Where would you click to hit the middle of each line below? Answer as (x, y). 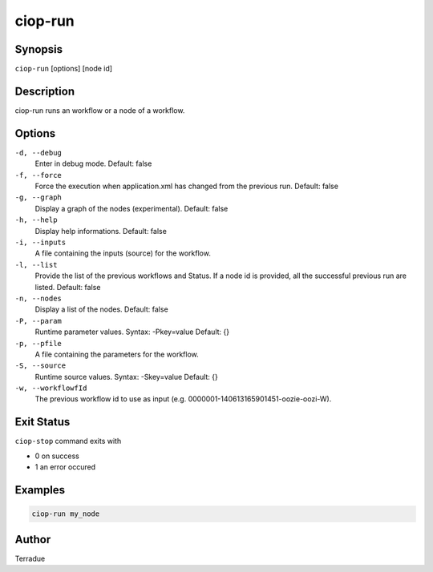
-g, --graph (38, 197)
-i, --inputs (40, 242)
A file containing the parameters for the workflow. (117, 354)
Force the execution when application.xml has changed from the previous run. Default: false (186, 186)
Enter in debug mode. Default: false (93, 163)
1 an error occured (65, 467)
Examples (40, 490)
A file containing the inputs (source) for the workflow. (123, 253)
